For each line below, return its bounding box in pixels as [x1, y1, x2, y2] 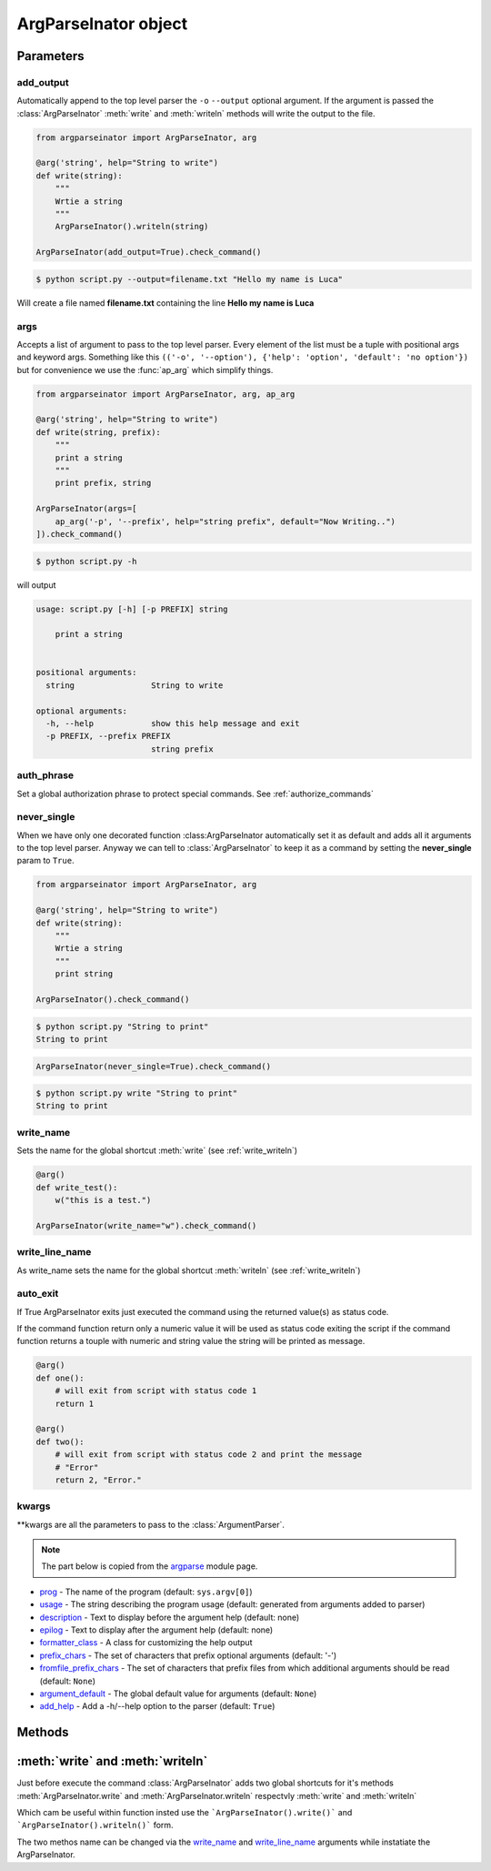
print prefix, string [55, 478, 152, 489]
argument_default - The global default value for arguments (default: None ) [39, 1688, 317, 1699]
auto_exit [16, 1288, 59, 1300]
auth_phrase [16, 769, 75, 782]
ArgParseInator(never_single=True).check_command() [35, 1061, 272, 1071]
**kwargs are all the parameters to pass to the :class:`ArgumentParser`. [16, 1519, 286, 1530]
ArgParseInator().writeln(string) [55, 221, 209, 232]
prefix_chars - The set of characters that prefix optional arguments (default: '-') [39, 1650, 337, 1661]
